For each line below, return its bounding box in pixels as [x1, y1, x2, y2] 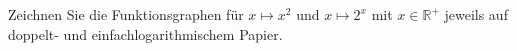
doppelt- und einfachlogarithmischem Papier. [8, 23, 283, 44]
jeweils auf [444, 4, 508, 24]
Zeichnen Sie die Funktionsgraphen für [8, 4, 244, 24]
